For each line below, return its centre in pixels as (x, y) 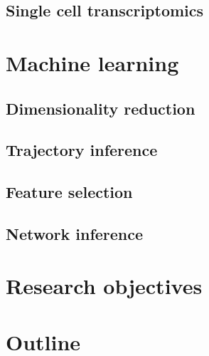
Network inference (75, 233)
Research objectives (104, 286)
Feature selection (69, 192)
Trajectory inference (82, 150)
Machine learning (92, 62)
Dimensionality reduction (101, 108)
